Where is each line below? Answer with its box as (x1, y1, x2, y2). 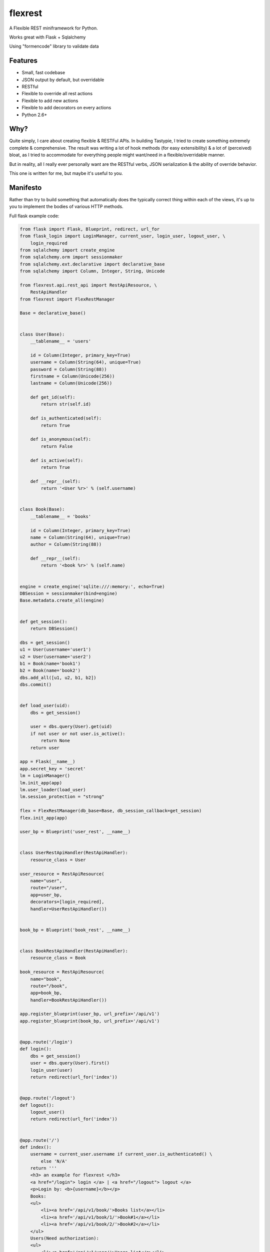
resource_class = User (30, 857, 86, 862)
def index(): (19, 1144, 52, 1150)
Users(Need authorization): (30, 1235, 99, 1241)
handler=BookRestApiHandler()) (30, 997, 107, 1003)
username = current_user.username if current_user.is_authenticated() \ (30, 1151, 212, 1157)
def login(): (19, 1046, 52, 1052)
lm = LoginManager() (19, 773, 70, 779)
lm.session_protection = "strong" (19, 794, 104, 800)
